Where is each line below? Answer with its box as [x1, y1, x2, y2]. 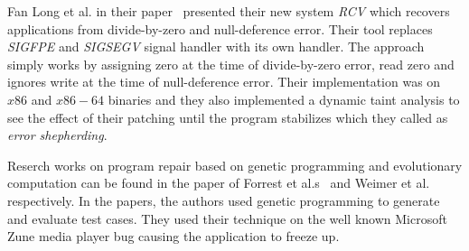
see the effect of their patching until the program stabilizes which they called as [7, 107, 448, 126]
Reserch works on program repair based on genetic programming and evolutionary [7, 155, 463, 174]
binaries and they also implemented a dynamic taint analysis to [108, 89, 460, 108]
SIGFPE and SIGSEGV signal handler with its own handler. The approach [7, 37, 425, 56]
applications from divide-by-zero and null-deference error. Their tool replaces [7, 19, 433, 38]
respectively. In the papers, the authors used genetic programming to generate [7, 191, 440, 209]
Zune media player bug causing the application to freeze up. [7, 227, 340, 246]
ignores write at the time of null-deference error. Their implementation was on [7, 72, 441, 91]
